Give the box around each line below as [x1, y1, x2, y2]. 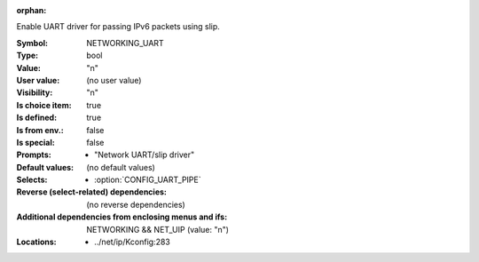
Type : [16, 50, 39, 61]
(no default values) [86, 162, 155, 172]
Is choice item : [16, 99, 72, 110]
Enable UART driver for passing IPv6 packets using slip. [16, 21, 221, 32]
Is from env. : [16, 124, 64, 135]
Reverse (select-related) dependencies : [16, 187, 168, 197]
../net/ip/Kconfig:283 [94, 236, 170, 248]
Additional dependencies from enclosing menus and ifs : [16, 211, 228, 222]
